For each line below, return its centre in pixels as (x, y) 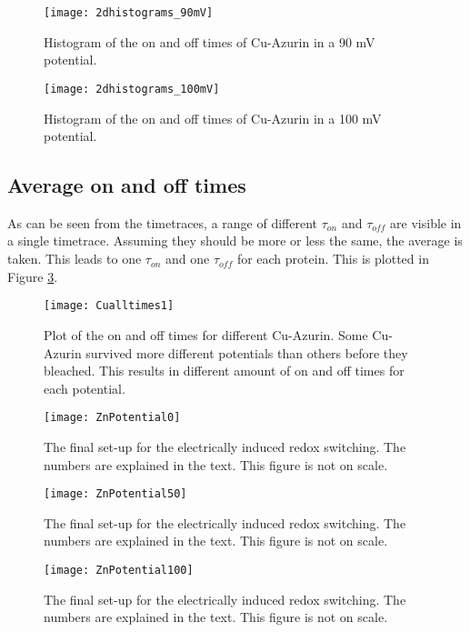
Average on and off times (127, 185)
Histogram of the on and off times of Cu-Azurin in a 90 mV (210, 41)
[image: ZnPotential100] (119, 570)
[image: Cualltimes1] (109, 306)
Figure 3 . (33, 276)
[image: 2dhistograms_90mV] (129, 13)
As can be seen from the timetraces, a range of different (162, 222)
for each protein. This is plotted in (333, 259)
